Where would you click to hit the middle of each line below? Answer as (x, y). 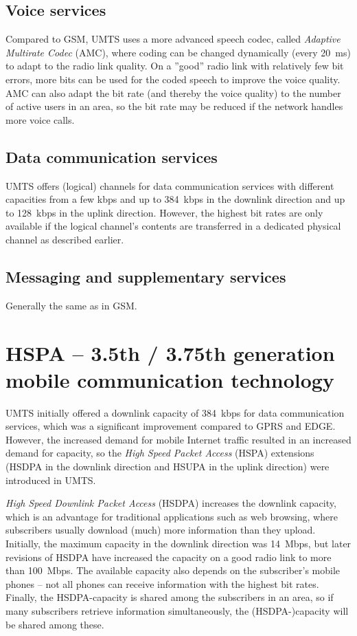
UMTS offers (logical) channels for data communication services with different (170, 185)
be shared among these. (55, 624)
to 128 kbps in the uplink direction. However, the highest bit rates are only (164, 212)
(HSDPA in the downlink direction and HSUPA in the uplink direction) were (168, 467)
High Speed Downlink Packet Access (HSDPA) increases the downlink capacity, (171, 503)
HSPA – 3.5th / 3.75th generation (170, 352)
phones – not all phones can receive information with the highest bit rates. (162, 583)
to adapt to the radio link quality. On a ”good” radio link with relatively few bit (175, 66)
